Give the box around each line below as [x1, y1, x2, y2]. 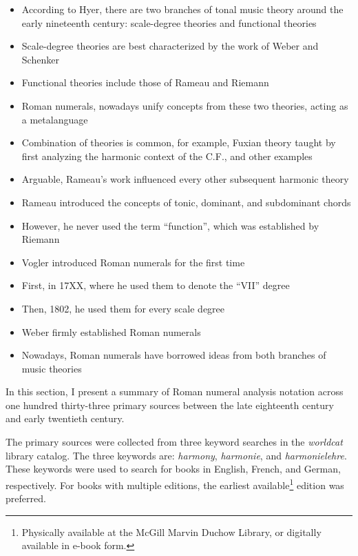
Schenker [21, 52, 59, 66]
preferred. [6, 491, 46, 506]
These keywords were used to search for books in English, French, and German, [6, 461, 341, 476]
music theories [21, 361, 82, 375]
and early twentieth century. [6, 411, 125, 426]
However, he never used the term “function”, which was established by [21, 218, 319, 232]
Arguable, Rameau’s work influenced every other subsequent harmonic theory [21, 172, 349, 186]
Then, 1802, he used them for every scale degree [21, 301, 225, 315]
